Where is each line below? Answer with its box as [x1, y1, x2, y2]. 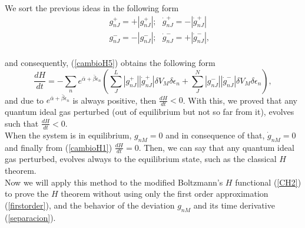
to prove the [5, 187, 49, 200]
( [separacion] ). [5, 211, 56, 223]
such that [5, 117, 39, 129]
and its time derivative [193, 199, 275, 211]
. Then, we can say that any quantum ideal [138, 141, 294, 153]
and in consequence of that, [165, 128, 265, 141]
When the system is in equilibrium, [5, 128, 132, 141]
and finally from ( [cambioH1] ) [5, 141, 112, 153]
